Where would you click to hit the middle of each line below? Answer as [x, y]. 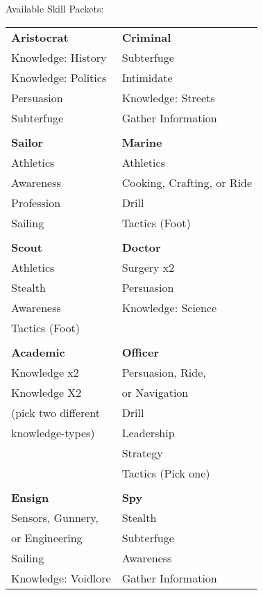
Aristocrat [40, 37]
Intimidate [147, 77]
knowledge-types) [53, 432]
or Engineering [47, 537]
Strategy [142, 453]
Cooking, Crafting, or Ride [187, 182]
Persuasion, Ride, [164, 372]
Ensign [30, 497]
